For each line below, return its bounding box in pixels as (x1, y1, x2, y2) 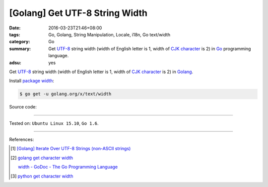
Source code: (9, 104, 37, 110)
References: (9, 137, 34, 143)
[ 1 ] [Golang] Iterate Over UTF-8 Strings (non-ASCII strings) (10, 146, 131, 152)
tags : (9, 31, 20, 37)
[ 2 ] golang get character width (10, 155, 73, 161)
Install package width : (9, 78, 54, 84)
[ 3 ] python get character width (10, 173, 73, 179)
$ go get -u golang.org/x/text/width (19, 91, 112, 97)
